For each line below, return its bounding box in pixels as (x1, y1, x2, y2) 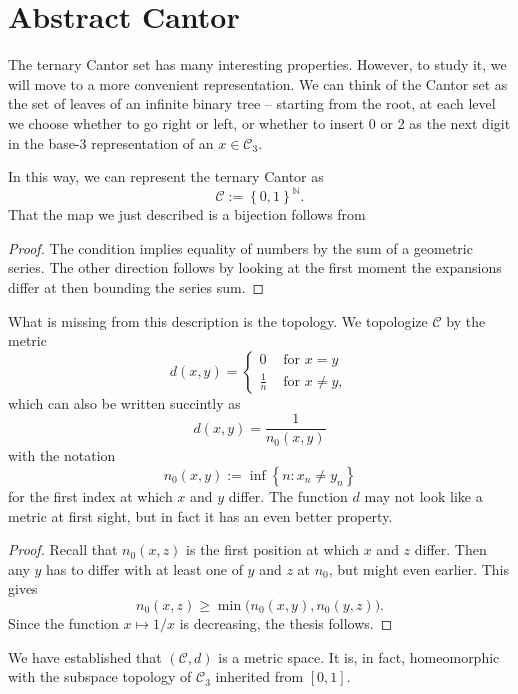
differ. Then (414, 539, 487, 560)
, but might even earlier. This (328, 558, 509, 579)
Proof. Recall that (8, 539, 118, 560)
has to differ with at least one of (45, 558, 243, 579)
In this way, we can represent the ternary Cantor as (8, 166, 324, 187)
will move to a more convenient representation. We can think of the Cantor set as (8, 73, 508, 94)
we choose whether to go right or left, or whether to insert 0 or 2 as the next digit (8, 112, 511, 133)
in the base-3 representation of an (8, 132, 214, 153)
